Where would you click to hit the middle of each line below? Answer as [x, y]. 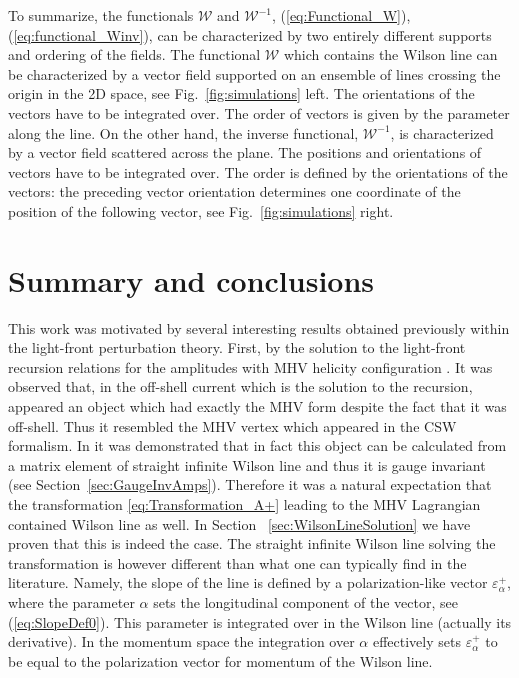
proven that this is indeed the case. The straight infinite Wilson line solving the [252, 543]
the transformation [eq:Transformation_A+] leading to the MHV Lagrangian [244, 504]
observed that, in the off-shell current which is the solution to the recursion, [240, 386]
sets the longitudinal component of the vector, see [305, 601]
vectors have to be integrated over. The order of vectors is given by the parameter [259, 112]
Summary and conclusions [191, 279]
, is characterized [442, 132]
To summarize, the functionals [101, 15]
